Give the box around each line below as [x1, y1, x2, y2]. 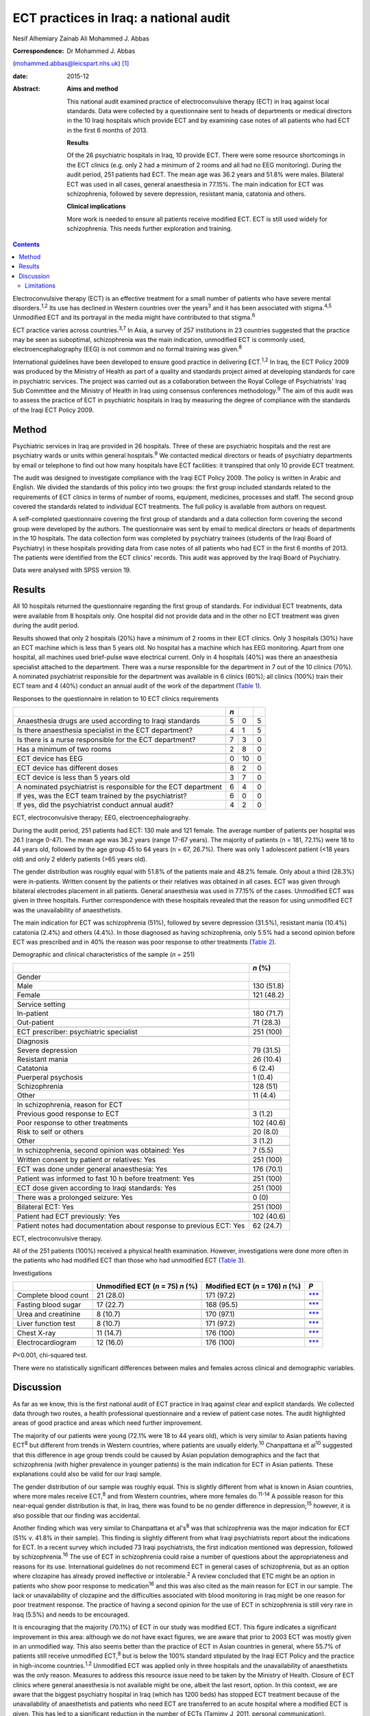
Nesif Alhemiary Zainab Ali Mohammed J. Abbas [12, 34, 150, 43]
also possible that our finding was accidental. [12, 1511, 140, 1520]
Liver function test [16, 1319, 75, 1328]
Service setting [16, 999, 66, 1009]
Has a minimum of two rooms [16, 745, 112, 754]
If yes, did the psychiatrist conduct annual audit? [16, 800, 174, 810]
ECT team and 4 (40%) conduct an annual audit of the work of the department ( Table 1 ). [12, 682, 262, 690]
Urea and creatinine [16, 1310, 81, 1319]
